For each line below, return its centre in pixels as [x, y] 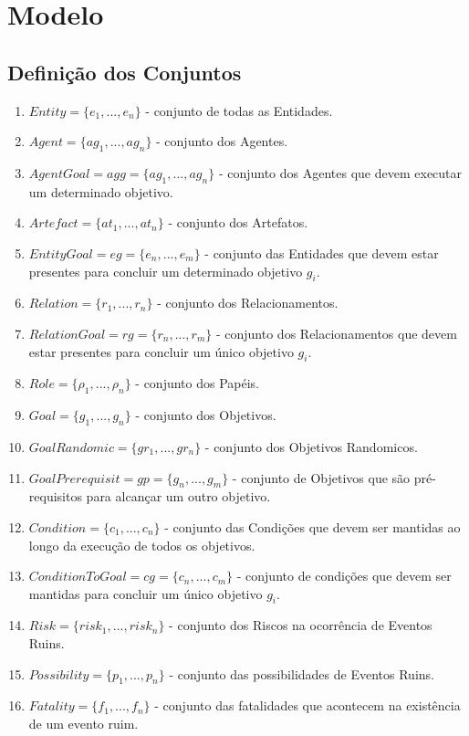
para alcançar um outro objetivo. [178, 496]
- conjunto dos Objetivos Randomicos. [311, 446]
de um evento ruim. [83, 724]
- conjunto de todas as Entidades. [239, 110]
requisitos [55, 496]
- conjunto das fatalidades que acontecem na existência [307, 705]
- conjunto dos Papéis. [198, 383]
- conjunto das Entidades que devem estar [322, 252]
